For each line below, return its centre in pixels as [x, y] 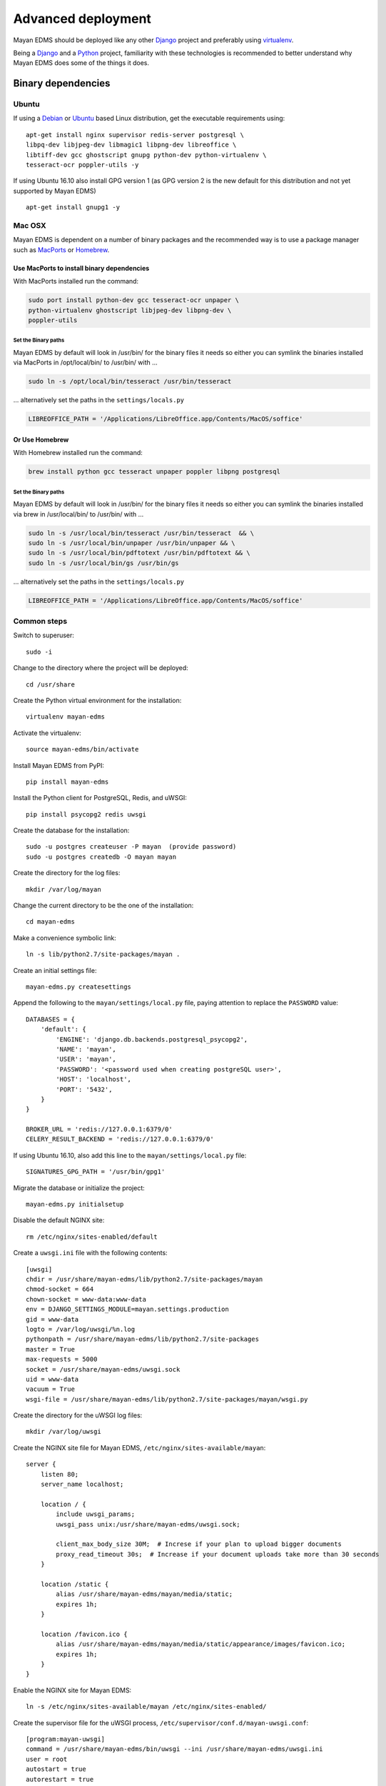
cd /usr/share [50, 684]
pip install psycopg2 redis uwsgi [86, 814]
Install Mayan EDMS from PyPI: [59, 765]
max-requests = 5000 [62, 1360]
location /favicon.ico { [84, 1634]
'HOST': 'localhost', [94, 1079]
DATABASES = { [50, 1019]
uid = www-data [52, 1379]
